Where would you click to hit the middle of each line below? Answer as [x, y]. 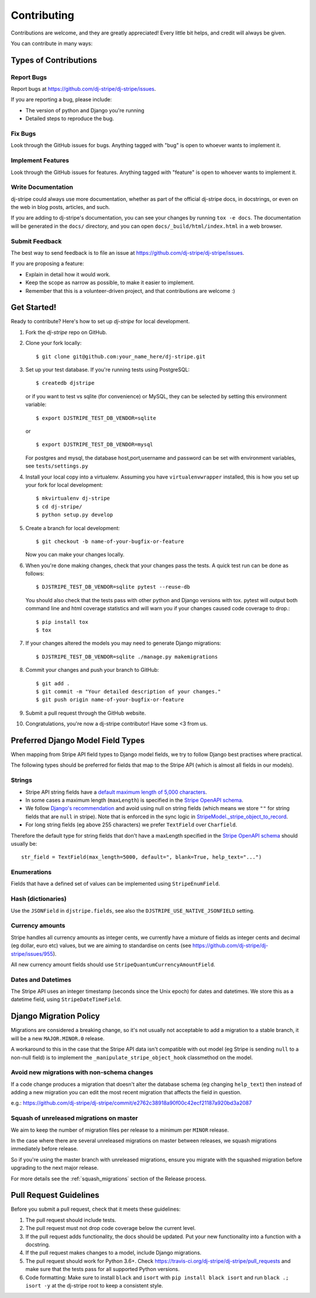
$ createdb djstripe [65, 383]
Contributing [42, 15]
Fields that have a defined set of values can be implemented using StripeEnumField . [116, 884]
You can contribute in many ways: [52, 43]
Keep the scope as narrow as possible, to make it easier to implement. [110, 283]
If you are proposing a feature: [47, 264]
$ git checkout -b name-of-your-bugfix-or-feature [110, 541]
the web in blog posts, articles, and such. [61, 207]
